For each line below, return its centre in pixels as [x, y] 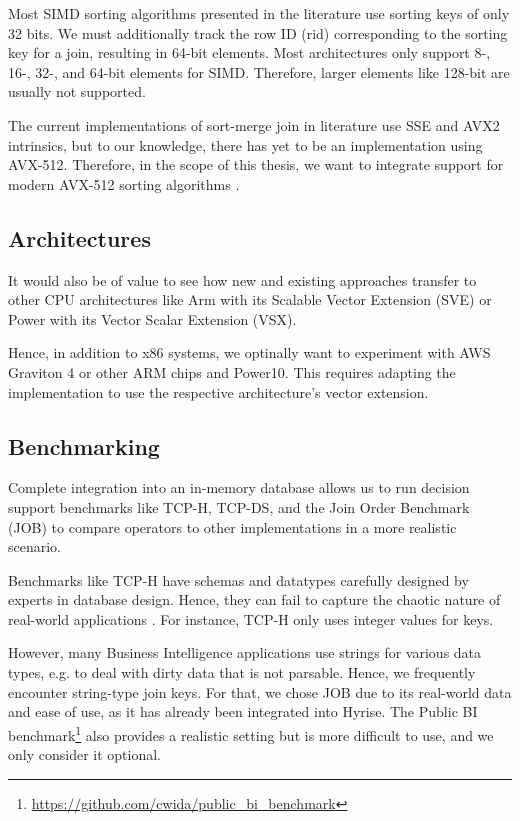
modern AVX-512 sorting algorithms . [124, 183]
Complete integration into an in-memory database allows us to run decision [239, 487]
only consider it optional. [84, 754]
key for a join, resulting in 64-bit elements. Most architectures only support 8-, [249, 52]
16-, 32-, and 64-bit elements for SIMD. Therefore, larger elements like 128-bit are [259, 71]
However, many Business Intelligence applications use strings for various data [245, 652]
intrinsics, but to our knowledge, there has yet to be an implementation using [245, 144]
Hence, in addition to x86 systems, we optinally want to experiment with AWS [249, 352]
